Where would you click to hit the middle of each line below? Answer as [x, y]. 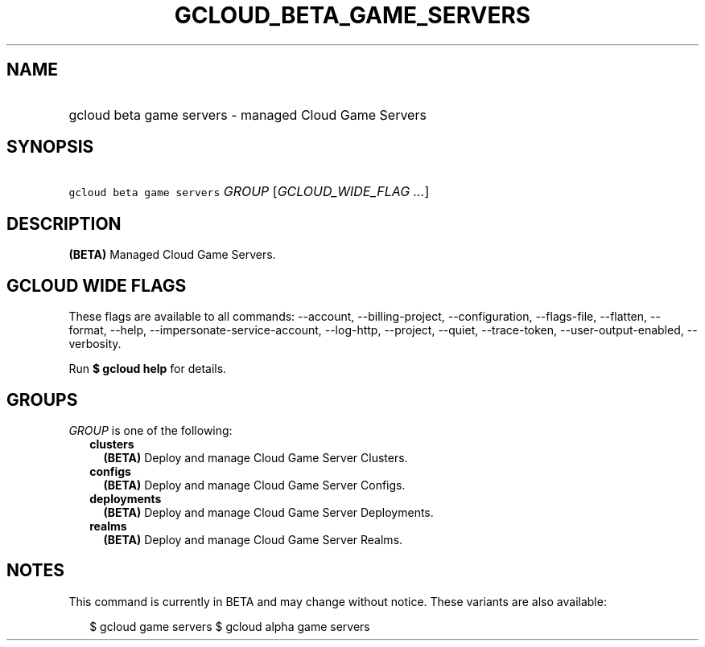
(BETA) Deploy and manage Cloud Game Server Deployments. [268, 512]
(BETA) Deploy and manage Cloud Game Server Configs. [254, 485]
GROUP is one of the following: [150, 430]
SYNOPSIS [50, 147]
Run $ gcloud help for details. [148, 369]
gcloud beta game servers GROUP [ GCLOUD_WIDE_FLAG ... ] [249, 192]
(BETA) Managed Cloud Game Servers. [172, 255]
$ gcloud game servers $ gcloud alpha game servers [230, 626]
